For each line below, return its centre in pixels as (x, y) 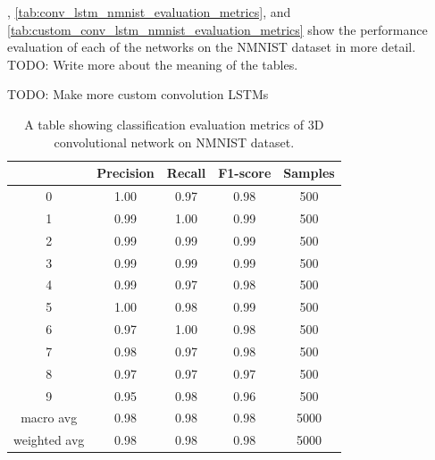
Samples (309, 173)
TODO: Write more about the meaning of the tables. (153, 64)
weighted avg (49, 440)
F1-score (245, 173)
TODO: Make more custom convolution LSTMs (138, 94)
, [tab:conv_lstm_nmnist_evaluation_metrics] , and (149, 12)
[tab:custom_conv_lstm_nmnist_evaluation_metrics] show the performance (217, 29)
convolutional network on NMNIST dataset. (174, 142)
